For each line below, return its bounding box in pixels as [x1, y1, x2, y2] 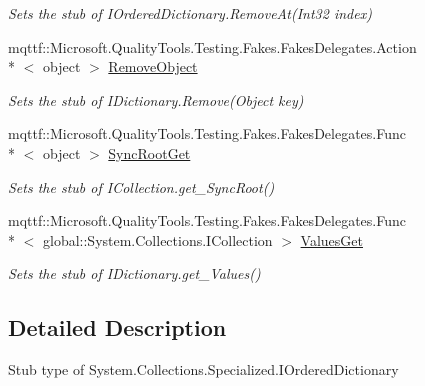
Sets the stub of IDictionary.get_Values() [8, 263, 261, 284]
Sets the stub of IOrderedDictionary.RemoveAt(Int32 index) [8, 3, 372, 23]
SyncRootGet [108, 142, 191, 163]
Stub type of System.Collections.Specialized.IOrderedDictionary [8, 359, 399, 380]
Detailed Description [8, 312, 227, 343]
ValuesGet [300, 229, 363, 250]
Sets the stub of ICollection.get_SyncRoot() [8, 176, 275, 197]
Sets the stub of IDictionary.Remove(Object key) [8, 89, 304, 110]
